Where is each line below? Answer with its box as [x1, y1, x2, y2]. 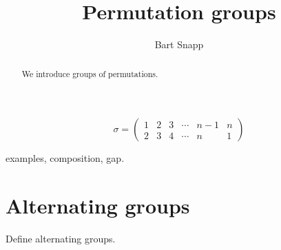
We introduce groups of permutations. [21, 67, 158, 79]
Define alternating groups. [6, 231, 116, 245]
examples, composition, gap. [6, 151, 125, 165]
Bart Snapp [154, 37, 204, 52]
